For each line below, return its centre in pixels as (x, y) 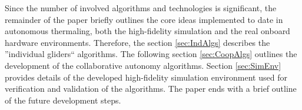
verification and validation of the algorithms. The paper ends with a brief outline (151, 89)
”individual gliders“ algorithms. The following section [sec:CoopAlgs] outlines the (151, 54)
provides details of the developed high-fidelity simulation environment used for (146, 77)
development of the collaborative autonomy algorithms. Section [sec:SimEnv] (143, 65)
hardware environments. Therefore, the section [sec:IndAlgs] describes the (137, 42)
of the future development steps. (63, 100)
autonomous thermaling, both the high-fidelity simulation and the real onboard (147, 31)
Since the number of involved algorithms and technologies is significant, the (141, 8)
